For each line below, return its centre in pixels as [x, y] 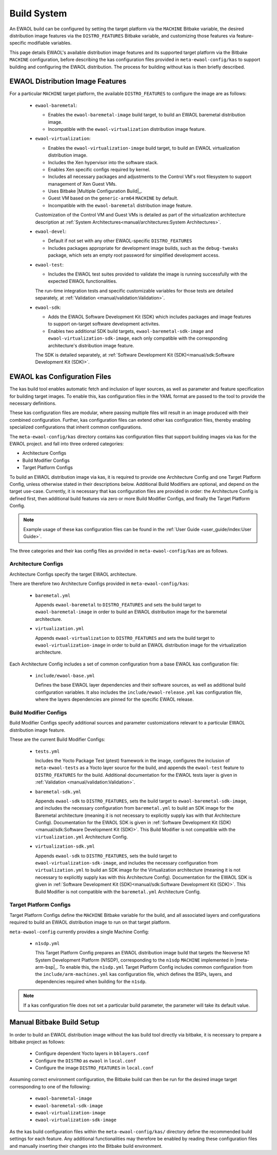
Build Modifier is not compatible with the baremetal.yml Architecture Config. [118, 892]
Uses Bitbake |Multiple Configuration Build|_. [95, 191]
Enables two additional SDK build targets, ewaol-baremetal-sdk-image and [131, 331]
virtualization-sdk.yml [65, 846]
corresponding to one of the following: [50, 1087]
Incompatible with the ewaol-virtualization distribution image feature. [127, 129]
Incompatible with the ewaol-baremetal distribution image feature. [120, 205]
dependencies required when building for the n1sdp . [91, 981]
